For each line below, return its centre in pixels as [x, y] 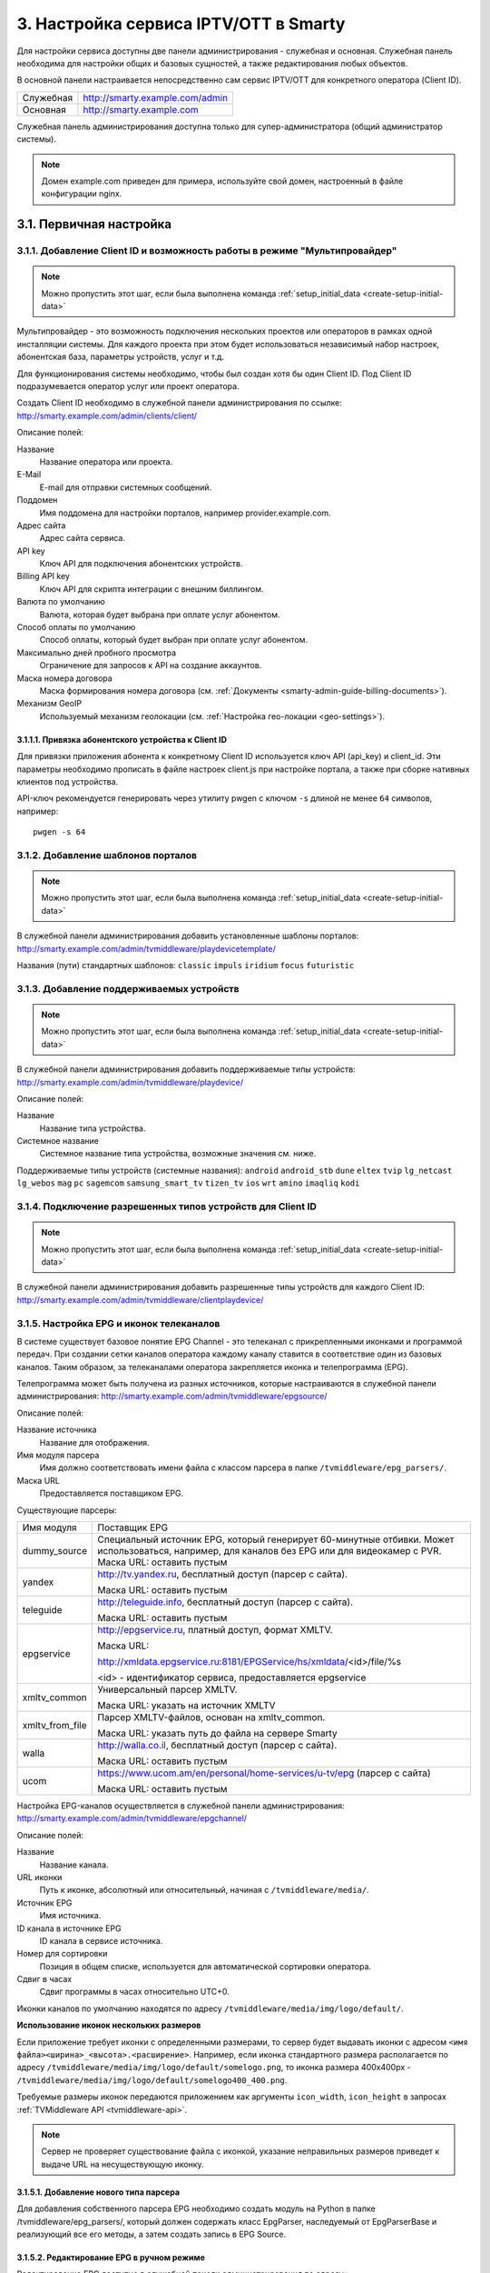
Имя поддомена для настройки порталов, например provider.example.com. [185, 513]
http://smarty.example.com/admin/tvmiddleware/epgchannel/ [132, 1818]
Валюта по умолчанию [61, 602]
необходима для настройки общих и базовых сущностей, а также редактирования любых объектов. [212, 63]
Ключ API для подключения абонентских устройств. [141, 564]
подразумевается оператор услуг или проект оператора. [128, 386]
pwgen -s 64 [59, 832]
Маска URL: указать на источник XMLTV [186, 1705]
